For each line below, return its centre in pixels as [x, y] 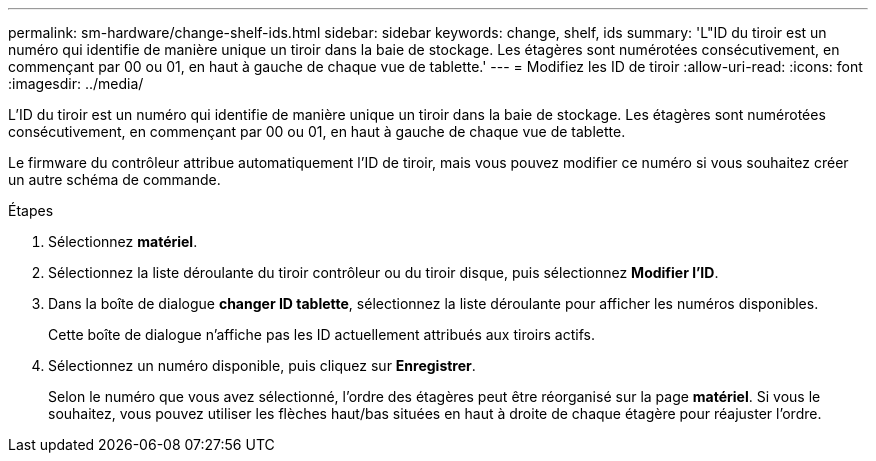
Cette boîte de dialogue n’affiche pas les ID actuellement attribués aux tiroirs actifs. [321, 334]
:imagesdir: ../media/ [76, 83]
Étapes [31, 210]
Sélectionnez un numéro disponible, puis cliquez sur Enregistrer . [262, 365]
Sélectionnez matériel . [123, 241]
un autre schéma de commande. [114, 179]
